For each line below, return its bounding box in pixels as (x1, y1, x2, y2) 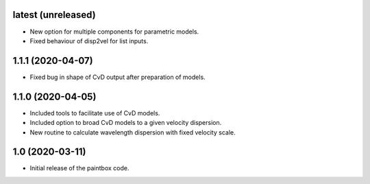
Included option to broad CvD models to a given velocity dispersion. (29, 119, 222, 127)
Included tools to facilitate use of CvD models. (29, 108, 160, 117)
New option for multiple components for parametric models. (29, 27, 199, 36)
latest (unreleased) (12, 9, 96, 21)
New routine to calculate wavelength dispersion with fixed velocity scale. (29, 128, 236, 137)
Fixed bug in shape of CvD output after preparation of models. (29, 73, 206, 81)
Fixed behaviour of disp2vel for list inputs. (29, 36, 149, 45)
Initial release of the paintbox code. (29, 164, 129, 172)
